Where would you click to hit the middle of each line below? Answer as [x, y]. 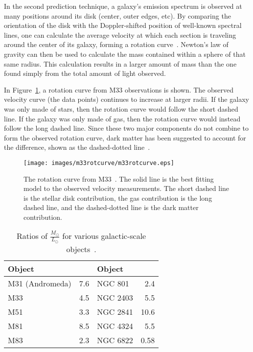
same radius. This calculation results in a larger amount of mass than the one [120, 63]
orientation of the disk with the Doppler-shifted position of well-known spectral [123, 25]
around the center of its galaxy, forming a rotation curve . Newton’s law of [116, 44]
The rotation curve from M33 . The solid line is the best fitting [119, 178]
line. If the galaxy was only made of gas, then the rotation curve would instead [122, 118]
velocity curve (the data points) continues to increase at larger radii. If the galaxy [126, 99]
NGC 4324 [115, 326]
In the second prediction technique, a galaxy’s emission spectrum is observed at [123, 6]
